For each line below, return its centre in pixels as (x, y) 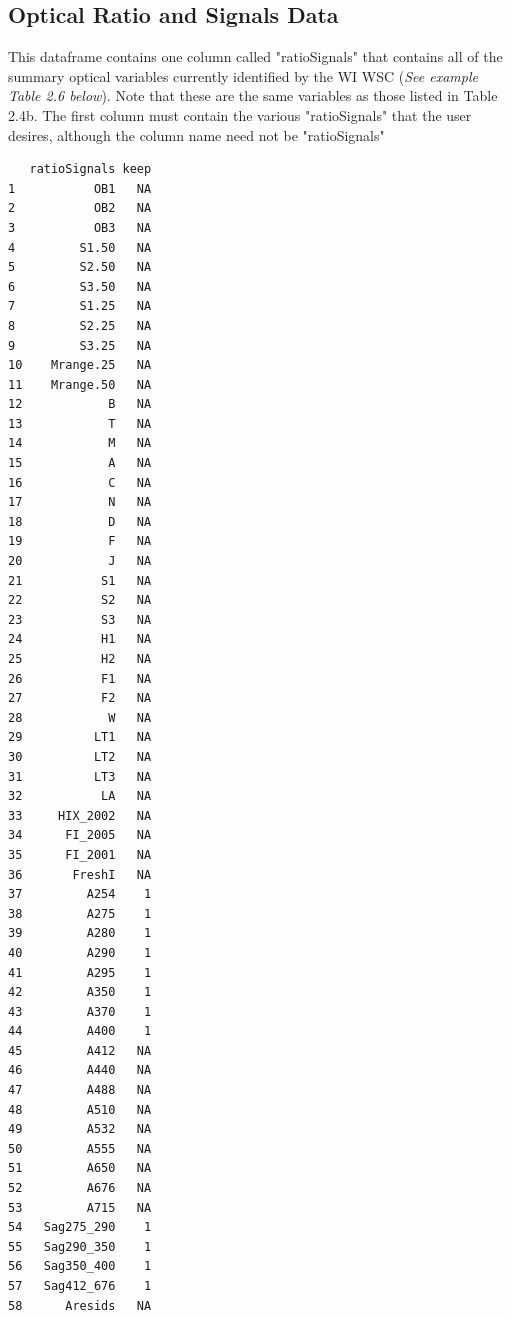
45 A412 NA (80, 1050)
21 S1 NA (80, 580)
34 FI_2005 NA (80, 835)
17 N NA (80, 502)
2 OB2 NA (80, 208)
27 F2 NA (80, 698)
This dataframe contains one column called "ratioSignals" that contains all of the (255, 56)
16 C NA (80, 482)
